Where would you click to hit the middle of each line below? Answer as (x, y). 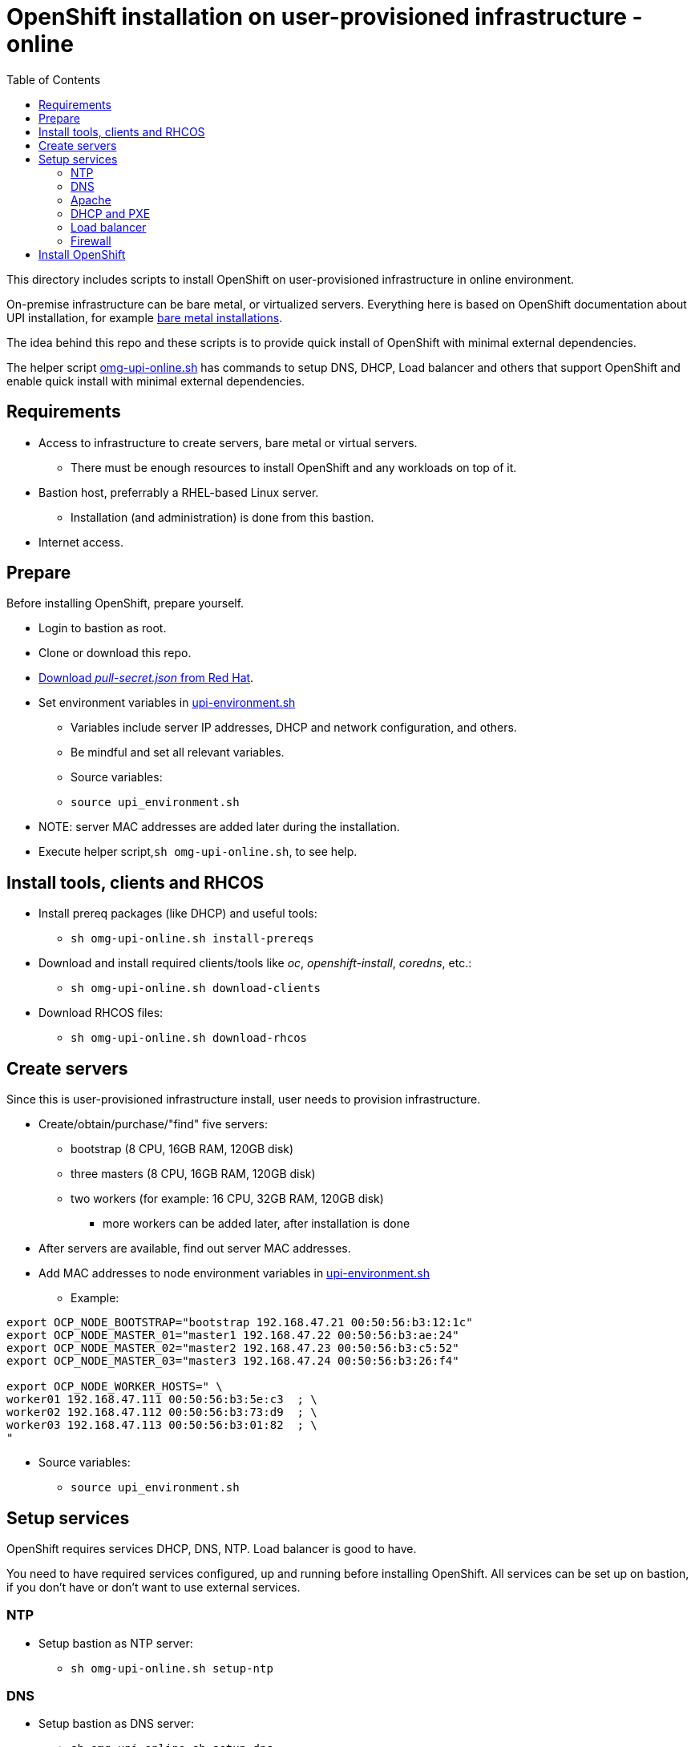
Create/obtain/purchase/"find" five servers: (154, 1124)
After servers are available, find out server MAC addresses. (195, 1249)
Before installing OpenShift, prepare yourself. (125, 603)
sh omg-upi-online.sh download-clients (196, 988)
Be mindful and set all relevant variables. (178, 752)
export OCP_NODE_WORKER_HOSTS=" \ (115, 1387)
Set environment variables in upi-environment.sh (167, 703)
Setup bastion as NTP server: (116, 1643)
